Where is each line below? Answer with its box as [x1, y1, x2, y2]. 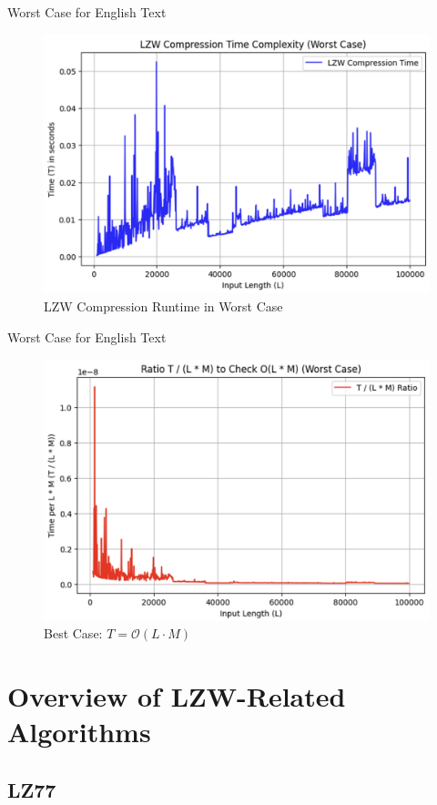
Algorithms [7, 713, 151, 750]
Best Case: [44, 624, 103, 643]
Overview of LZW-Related [7, 677, 346, 714]
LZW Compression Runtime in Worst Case [44, 297, 283, 316]
